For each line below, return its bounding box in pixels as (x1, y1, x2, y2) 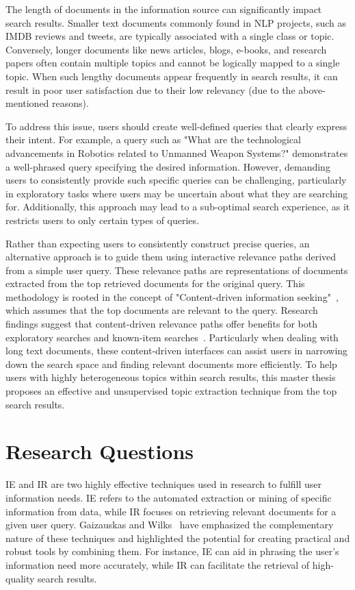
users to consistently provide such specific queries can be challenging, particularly (5, 173, 347, 187)
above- (298, 82, 326, 97)
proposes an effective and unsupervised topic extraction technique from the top (5, 384, 337, 398)
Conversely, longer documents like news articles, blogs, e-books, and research (5, 42, 327, 56)
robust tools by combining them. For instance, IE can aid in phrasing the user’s (5, 544, 339, 558)
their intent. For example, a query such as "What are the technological (5, 132, 301, 147)
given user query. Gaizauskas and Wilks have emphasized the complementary (5, 517, 334, 532)
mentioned (5, 96, 49, 110)
